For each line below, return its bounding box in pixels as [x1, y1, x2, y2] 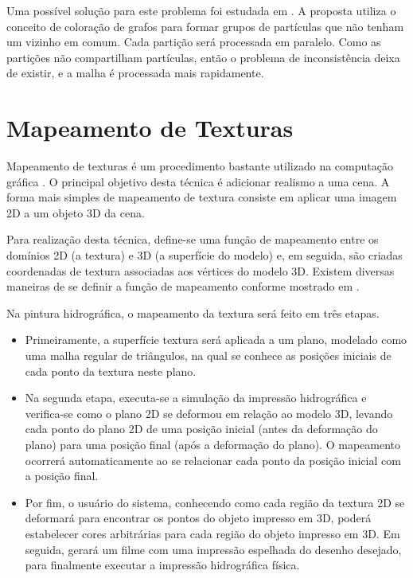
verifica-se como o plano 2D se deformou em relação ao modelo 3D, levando [25, 404, 393, 421]
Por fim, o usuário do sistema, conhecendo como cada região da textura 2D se [25, 494, 405, 510]
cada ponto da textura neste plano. [25, 362, 197, 379]
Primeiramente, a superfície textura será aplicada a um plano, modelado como [25, 331, 407, 348]
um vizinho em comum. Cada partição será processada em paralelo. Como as [6, 33, 381, 50]
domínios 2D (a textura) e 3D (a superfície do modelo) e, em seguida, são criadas [6, 247, 403, 264]
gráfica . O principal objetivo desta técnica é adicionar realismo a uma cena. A [6, 173, 390, 189]
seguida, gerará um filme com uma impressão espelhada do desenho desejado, [25, 541, 402, 557]
